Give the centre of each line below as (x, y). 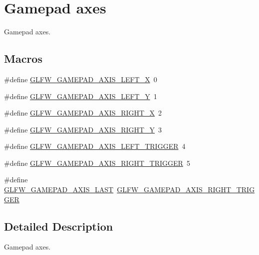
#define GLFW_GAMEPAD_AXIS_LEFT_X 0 (81, 79)
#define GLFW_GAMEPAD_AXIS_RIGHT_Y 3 (83, 129)
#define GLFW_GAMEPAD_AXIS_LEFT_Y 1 (81, 96)
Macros (23, 59)
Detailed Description (59, 226)
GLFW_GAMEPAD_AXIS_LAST (59, 190)
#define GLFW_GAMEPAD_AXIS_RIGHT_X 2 (83, 113)
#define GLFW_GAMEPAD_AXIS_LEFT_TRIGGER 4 (95, 146)
